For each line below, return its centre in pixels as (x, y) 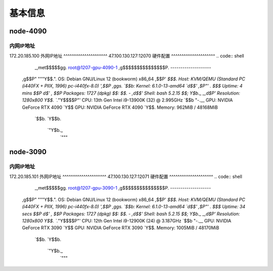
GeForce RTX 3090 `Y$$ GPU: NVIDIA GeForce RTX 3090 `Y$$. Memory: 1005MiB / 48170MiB (121, 228)
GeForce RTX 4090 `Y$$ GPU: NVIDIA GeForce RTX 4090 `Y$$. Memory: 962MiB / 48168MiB (120, 107)
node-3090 (28, 152)
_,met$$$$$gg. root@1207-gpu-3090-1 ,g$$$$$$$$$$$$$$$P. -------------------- (123, 188)
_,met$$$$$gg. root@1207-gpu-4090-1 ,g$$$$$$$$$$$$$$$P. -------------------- (123, 67)
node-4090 (28, 31)
